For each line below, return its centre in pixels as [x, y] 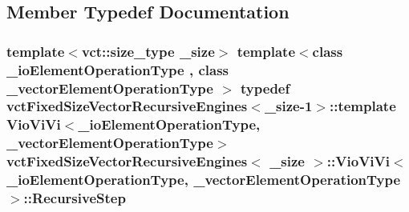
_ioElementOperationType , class [118, 69]
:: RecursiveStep [75, 198]
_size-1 [288, 106]
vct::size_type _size [148, 51]
